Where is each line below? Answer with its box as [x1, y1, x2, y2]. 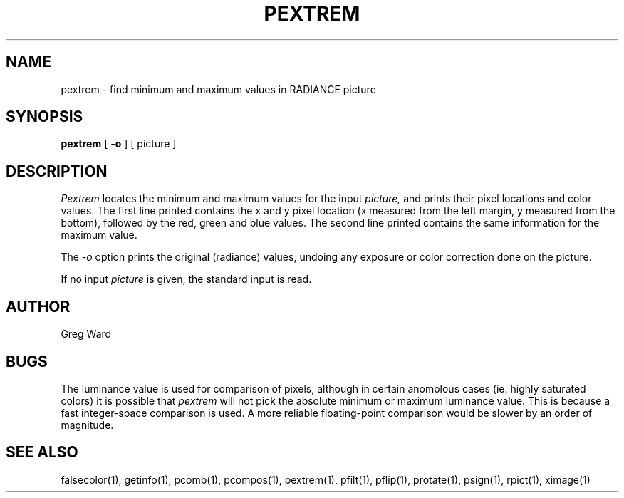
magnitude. [61, 418, 114, 431]
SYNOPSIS [6, 108, 83, 126]
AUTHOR [6, 297, 71, 316]
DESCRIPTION [6, 162, 108, 180]
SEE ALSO [6, 443, 78, 462]
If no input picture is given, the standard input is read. [61, 273, 312, 286]
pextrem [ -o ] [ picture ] [61, 138, 177, 150]
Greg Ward [61, 328, 112, 341]
